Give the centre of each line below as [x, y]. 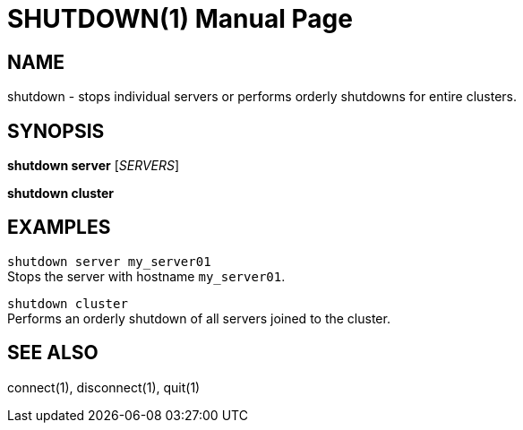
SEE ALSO [53, 353]
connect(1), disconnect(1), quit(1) [104, 387]
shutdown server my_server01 [109, 261]
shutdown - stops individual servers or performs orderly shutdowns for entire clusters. [262, 97]
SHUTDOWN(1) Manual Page [180, 19]
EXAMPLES [59, 228]
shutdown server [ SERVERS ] [94, 166]
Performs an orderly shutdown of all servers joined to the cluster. [199, 318]
